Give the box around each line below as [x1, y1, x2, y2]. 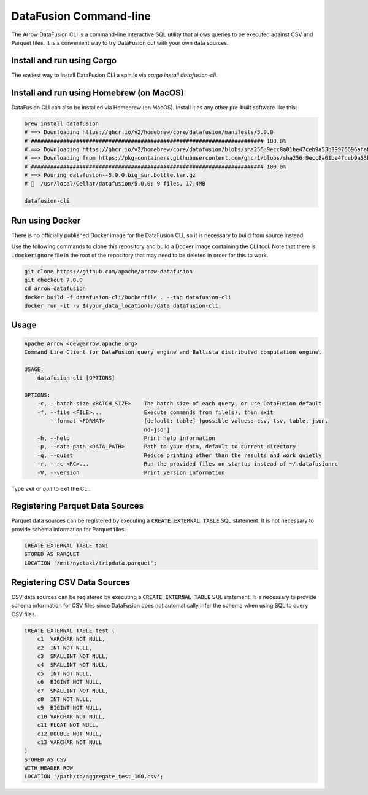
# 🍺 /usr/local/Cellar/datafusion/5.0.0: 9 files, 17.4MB [24, 180, 205, 187]
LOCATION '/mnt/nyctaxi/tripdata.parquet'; [24, 559, 158, 566]
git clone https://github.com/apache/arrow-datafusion [24, 268, 193, 275]
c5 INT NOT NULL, [37, 670, 93, 677]
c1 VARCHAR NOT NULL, [37, 636, 105, 643]
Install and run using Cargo [11, 55, 117, 66]
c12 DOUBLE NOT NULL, [37, 730, 102, 737]
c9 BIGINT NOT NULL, [37, 704, 102, 711]
